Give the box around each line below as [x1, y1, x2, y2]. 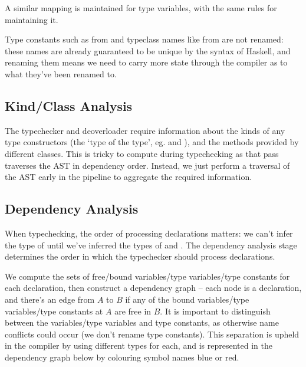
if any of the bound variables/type [125, 293, 249, 305]
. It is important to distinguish [160, 304, 271, 317]
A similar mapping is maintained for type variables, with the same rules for [5, 2, 277, 14]
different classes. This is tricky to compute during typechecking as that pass [5, 147, 279, 159]
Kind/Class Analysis [5, 96, 133, 114]
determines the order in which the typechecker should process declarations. [5, 250, 275, 263]
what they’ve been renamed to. [5, 67, 117, 80]
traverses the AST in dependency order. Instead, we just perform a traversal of [5, 159, 290, 171]
